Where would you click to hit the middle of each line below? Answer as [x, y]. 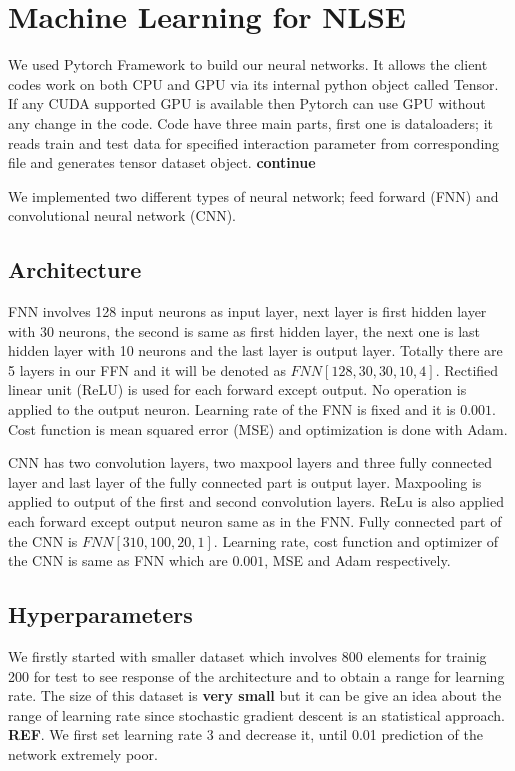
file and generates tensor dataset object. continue [162, 162]
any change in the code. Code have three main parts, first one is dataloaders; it [251, 122]
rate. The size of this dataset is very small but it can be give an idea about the [255, 695]
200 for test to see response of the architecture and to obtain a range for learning [256, 675]
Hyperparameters [100, 614]
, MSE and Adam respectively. [357, 560]
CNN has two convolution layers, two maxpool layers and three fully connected [250, 462]
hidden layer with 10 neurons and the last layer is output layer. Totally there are [255, 350]
